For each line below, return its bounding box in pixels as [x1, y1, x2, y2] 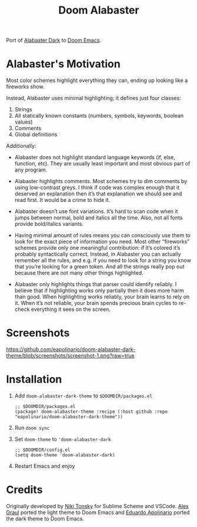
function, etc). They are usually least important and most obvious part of [14, 160, 191, 167]
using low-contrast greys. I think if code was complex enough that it [14, 184, 180, 191]
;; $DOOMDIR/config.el [14, 447, 71, 453]
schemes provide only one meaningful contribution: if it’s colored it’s [14, 244, 181, 251]
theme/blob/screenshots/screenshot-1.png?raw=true [6, 352, 135, 359]
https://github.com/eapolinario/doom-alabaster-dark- [6, 346, 136, 353]
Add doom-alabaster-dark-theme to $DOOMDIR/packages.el [14, 392, 153, 399]
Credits [6, 483, 43, 496]
